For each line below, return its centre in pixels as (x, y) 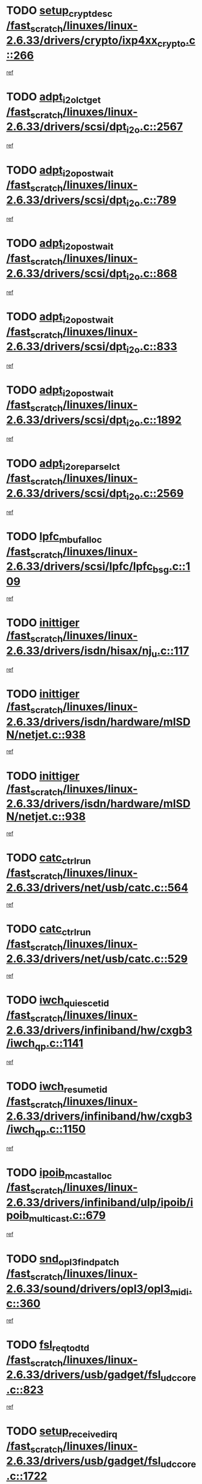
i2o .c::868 (152, 274)
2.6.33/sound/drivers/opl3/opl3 (88, 1289)
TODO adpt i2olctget (54, 98)
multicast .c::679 (68, 1216)
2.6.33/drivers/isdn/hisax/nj (79, 651)
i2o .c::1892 (154, 421)
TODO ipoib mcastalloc (59, 1173)
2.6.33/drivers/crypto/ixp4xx (82, 41)
